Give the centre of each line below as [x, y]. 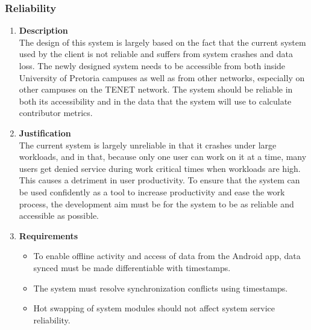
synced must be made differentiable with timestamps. [132, 267]
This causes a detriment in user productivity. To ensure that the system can [159, 180]
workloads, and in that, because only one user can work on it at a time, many [163, 157]
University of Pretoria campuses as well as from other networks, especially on [162, 77]
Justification [45, 133]
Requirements [49, 235]
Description [43, 30]
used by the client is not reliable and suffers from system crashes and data [156, 54]
